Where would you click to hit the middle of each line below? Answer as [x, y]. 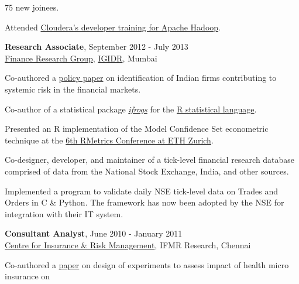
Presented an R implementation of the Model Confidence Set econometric [137, 129]
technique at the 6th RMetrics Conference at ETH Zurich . [109, 140]
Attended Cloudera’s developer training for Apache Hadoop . [113, 27]
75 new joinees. [32, 7]
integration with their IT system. [64, 213]
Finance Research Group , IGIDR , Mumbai [81, 58]
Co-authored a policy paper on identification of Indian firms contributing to [141, 78]
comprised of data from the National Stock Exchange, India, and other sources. [147, 171]
